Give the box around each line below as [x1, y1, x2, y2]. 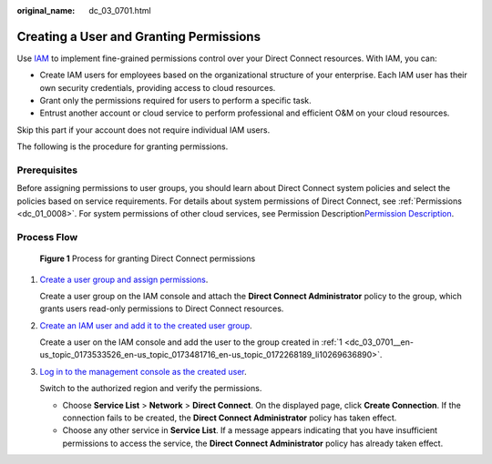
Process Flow [16, 230, 78, 243]
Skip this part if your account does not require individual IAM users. [16, 124, 271, 136]
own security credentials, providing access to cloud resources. [39, 82, 276, 93]
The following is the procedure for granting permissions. [16, 141, 229, 152]
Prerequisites [16, 164, 77, 177]
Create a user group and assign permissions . [39, 274, 209, 285]
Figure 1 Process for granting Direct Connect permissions [39, 253, 256, 264]
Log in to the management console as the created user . [39, 366, 248, 377]
